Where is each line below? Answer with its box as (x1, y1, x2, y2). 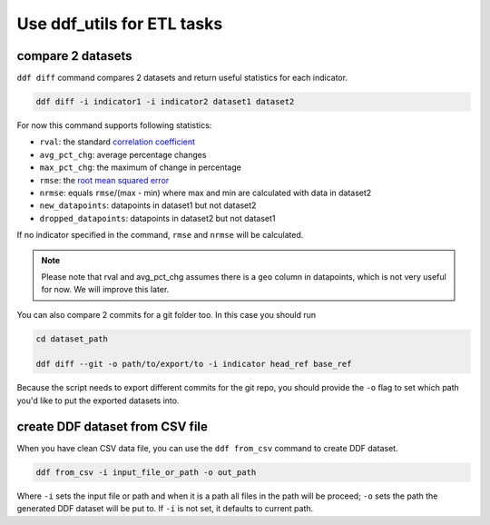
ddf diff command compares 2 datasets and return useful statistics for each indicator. (16, 73, 348, 84)
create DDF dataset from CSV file (16, 419, 209, 434)
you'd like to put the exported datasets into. (16, 395, 180, 406)
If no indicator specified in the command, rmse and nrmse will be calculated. (16, 230, 304, 241)
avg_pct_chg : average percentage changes (39, 149, 207, 160)
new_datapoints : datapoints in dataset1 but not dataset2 (39, 200, 257, 211)
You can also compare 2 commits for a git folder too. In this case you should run (16, 309, 317, 320)
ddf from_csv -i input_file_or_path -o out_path (35, 467, 257, 477)
